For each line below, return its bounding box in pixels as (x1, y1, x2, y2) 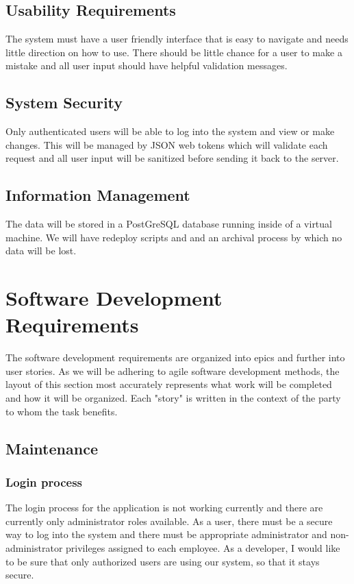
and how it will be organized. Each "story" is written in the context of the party (5, 391, 341, 405)
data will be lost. (5, 243, 77, 258)
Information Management (5, 184, 190, 206)
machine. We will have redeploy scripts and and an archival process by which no (5, 230, 342, 244)
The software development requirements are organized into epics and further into (5, 350, 345, 365)
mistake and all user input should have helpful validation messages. (5, 58, 288, 73)
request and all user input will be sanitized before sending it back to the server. (5, 151, 339, 165)
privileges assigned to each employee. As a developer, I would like (66, 541, 340, 555)
